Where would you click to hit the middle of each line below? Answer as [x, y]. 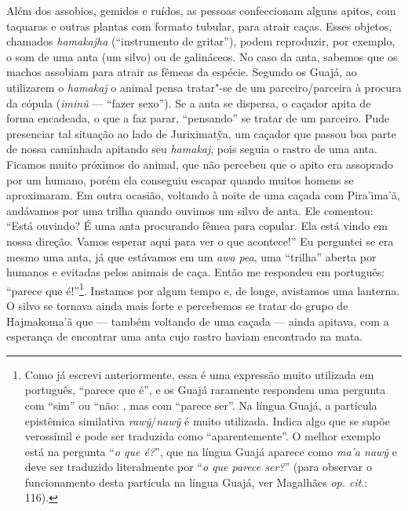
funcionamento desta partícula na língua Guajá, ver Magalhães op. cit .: [196, 482]
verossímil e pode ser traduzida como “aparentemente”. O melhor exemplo [202, 436]
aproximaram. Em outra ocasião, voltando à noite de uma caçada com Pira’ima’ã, [203, 195]
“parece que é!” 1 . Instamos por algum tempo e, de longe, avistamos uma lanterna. [203, 289]
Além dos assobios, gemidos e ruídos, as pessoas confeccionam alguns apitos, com [201, 10]
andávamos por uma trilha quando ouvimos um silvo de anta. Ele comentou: [190, 210]
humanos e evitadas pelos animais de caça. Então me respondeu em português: [196, 272]
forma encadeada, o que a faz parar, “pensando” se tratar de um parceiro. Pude [198, 118]
